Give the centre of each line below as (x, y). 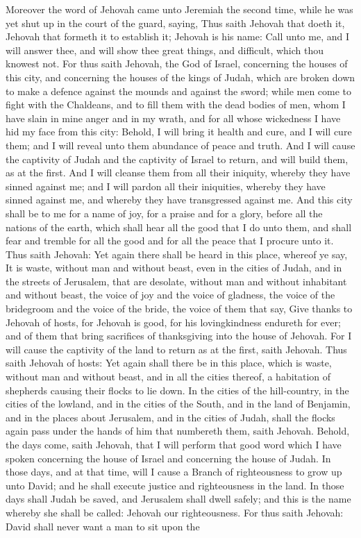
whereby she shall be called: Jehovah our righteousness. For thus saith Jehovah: (175, 512)
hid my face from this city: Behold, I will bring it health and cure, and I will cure (179, 132)
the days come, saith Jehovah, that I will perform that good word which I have (174, 444)
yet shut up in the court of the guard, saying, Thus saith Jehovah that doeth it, (175, 23)
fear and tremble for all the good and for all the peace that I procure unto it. (170, 241)
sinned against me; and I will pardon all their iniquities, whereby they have (166, 186)
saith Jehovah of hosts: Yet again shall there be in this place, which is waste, (169, 363)
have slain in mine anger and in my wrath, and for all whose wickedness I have (173, 118)
